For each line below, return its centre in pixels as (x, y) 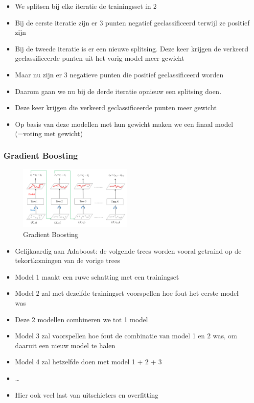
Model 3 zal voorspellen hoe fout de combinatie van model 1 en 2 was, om (126, 336)
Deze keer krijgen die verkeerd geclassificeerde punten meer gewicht (116, 107)
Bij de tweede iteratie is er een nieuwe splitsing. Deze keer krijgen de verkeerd (132, 48)
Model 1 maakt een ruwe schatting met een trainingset (97, 276)
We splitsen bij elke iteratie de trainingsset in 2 (86, 6)
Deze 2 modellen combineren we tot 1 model (81, 319)
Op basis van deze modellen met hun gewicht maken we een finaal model (124, 124)
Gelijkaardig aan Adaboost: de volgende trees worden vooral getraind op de (128, 250)
